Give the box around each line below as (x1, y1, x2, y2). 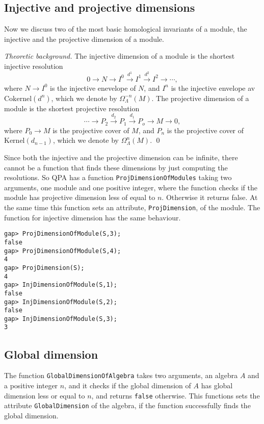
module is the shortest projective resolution (4, 103, 140, 113)
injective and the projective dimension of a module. (4, 33, 164, 44)
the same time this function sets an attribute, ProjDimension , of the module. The (4, 202, 260, 212)
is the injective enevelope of (49, 82, 136, 93)
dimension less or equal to (4, 390, 85, 401)
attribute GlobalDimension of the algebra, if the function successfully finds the (4, 400, 251, 411)
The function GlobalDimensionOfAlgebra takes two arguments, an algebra (4, 370, 238, 381)
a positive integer (4, 380, 58, 390)
